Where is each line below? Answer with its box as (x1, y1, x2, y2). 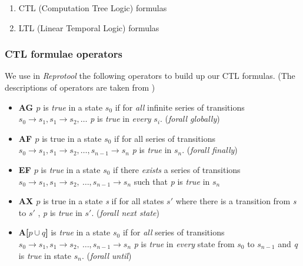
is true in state (18, 249, 72, 261)
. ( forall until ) (81, 249, 132, 261)
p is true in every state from (134, 237, 235, 250)
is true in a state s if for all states (43, 195, 164, 207)
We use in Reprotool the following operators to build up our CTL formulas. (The (5, 69, 295, 82)
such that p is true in (134, 175, 210, 187)
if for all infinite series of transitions (115, 101, 245, 113)
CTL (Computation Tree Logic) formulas (18, 2, 167, 14)
